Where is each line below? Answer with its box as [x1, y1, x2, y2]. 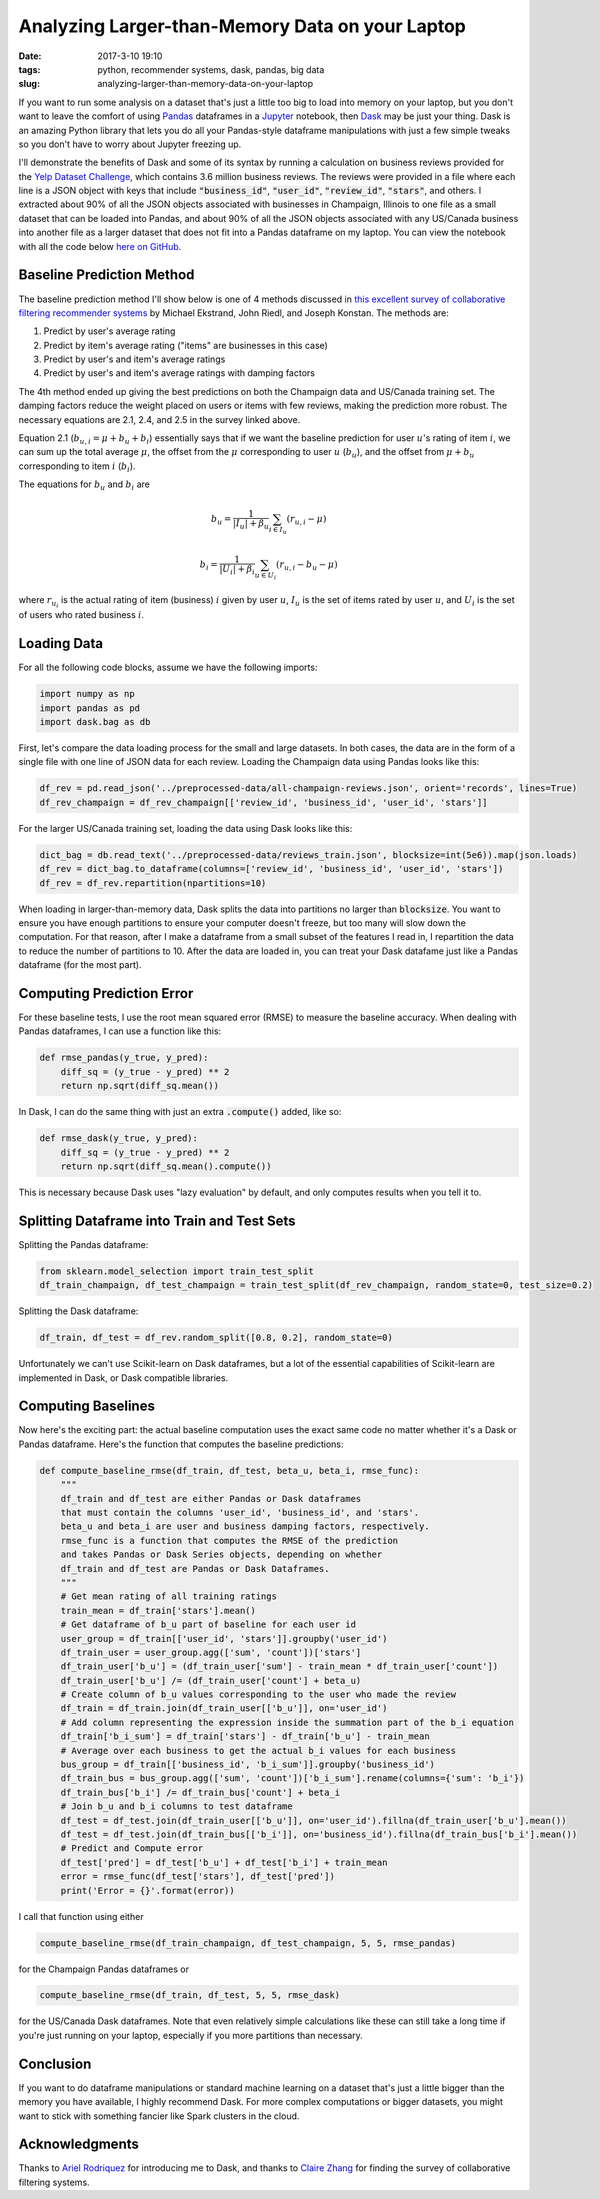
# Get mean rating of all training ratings [60, 1591, 277, 1602]
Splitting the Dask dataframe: [18, 1305, 139, 1317]
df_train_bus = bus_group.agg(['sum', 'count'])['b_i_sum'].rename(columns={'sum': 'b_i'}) [60, 1773, 525, 1784]
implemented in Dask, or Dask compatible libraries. [18, 1371, 229, 1384]
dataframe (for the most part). [18, 959, 142, 971]
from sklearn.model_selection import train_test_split [39, 1265, 314, 1277]
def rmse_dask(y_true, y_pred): [39, 1133, 199, 1144]
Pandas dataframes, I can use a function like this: [18, 1025, 222, 1037]
